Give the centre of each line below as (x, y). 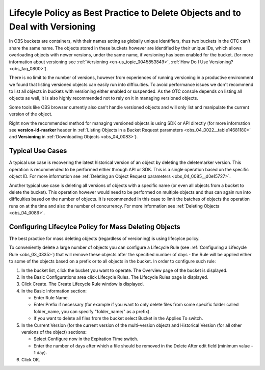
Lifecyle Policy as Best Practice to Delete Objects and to (125, 13)
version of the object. (31, 114)
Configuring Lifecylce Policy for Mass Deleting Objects (95, 226)
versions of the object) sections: (54, 332)
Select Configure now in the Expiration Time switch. (86, 339)
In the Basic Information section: (54, 291)
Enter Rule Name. (51, 298)
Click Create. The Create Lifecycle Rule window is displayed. (83, 284)
